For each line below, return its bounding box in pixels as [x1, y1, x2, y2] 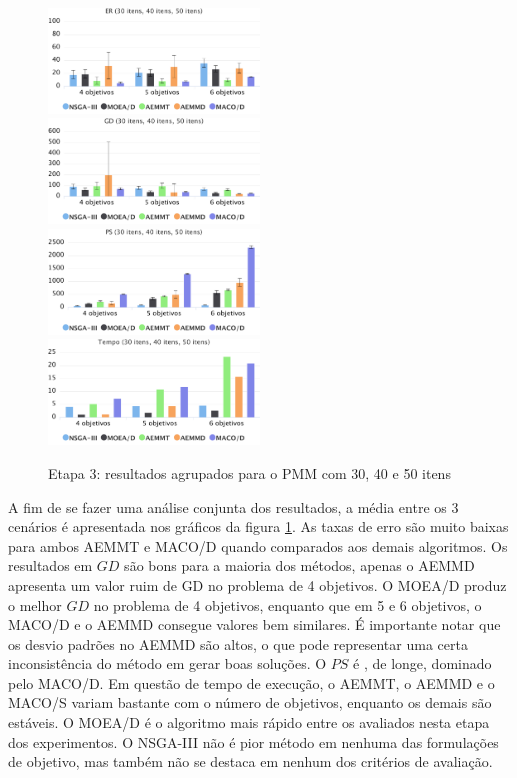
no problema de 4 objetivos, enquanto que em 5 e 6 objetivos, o [93, 594, 482, 615]
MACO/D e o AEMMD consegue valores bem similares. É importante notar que [8, 614, 501, 635]
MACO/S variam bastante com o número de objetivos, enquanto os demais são [8, 692, 492, 713]
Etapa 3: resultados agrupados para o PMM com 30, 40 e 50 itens [48, 462, 451, 483]
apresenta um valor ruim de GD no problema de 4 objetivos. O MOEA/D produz [8, 574, 507, 595]
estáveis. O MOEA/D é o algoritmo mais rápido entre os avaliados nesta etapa [8, 712, 490, 733]
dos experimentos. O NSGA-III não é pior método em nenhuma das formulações [8, 731, 499, 752]
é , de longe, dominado [353, 653, 492, 674]
